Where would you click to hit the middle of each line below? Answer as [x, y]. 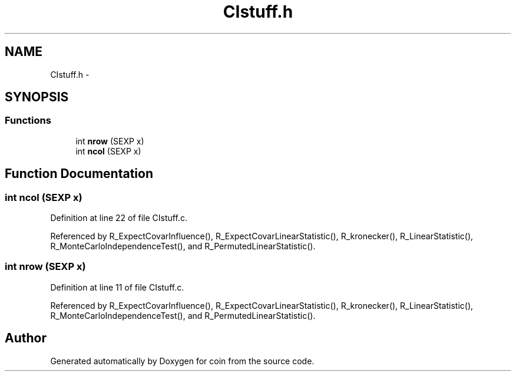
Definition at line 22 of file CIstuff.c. [119, 218]
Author [26, 338]
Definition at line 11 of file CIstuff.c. [117, 287]
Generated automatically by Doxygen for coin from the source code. [182, 361]
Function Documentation [79, 174]
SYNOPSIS [37, 97]
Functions [28, 121]
